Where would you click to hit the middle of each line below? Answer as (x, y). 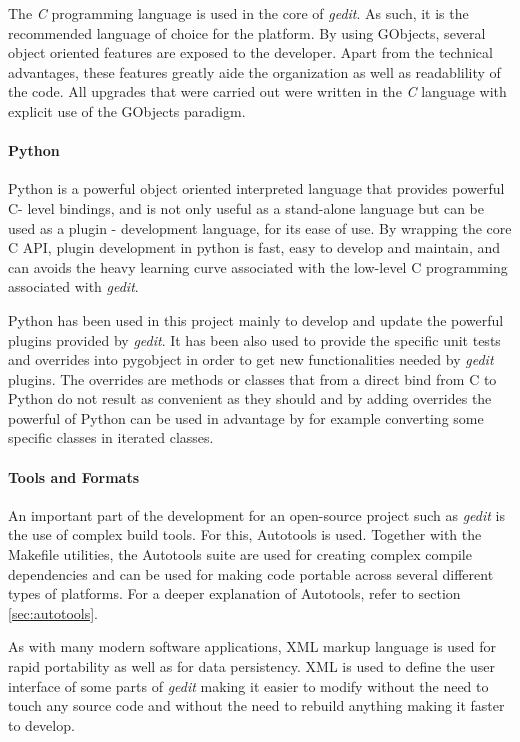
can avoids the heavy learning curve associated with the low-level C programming (258, 266)
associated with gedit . (73, 286)
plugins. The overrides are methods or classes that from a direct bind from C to (252, 378)
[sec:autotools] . (53, 612)
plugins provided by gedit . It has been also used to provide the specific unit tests (254, 339)
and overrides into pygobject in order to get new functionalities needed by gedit (251, 359)
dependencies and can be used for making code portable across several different (251, 573)
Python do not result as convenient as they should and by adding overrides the (250, 398)
